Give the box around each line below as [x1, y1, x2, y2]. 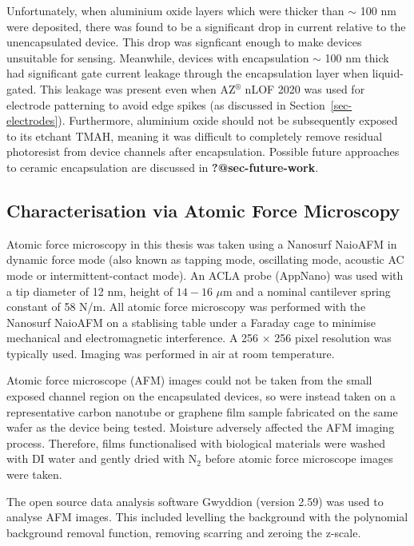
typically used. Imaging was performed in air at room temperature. [6, 345, 335, 361]
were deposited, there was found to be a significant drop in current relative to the [6, 18, 406, 34]
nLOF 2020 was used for [245, 80, 365, 97]
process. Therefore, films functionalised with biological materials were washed [6, 434, 385, 451]
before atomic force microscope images [205, 450, 393, 467]
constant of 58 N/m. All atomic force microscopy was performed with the [6, 298, 366, 315]
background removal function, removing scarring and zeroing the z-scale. [6, 524, 361, 540]
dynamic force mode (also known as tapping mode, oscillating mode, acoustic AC [6, 251, 404, 268]
